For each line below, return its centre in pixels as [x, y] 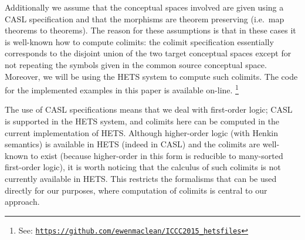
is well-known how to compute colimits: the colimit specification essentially [139, 41]
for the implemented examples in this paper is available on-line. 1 [122, 89]
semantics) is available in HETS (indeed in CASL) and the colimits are [133, 144]
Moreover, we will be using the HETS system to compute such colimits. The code [151, 76]
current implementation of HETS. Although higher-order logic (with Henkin [141, 132]
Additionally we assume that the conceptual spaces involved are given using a [144, 7]
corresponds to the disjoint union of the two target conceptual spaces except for [148, 53]
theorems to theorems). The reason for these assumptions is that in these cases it [150, 30]
